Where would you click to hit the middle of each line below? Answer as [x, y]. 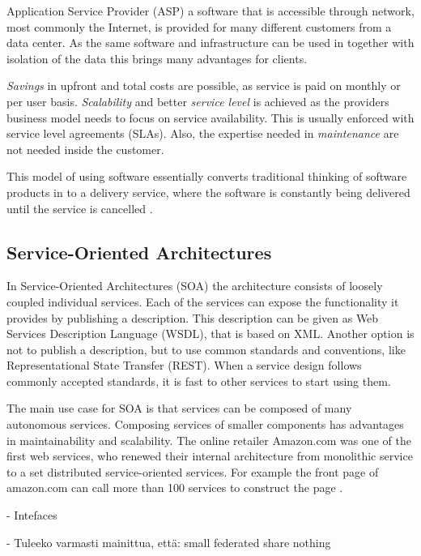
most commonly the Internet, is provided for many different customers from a [199, 26]
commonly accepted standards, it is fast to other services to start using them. [199, 381]
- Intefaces [32, 515]
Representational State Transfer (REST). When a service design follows [184, 365]
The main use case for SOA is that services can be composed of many [179, 408]
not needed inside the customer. [85, 149]
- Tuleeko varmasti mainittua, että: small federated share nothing [169, 542]
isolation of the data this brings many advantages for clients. [157, 58]
